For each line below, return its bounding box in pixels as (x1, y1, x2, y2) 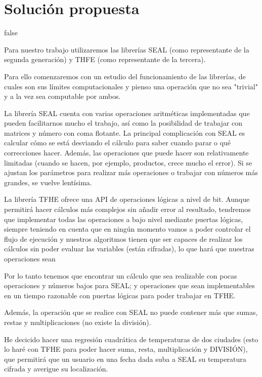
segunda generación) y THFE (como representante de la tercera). (4, 54, 206, 65)
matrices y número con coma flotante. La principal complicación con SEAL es (4, 127, 245, 138)
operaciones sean (4, 253, 56, 263)
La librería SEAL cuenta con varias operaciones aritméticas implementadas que (4, 107, 250, 118)
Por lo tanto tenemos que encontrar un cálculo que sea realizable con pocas (4, 270, 237, 281)
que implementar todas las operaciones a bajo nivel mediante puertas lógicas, (4, 213, 243, 224)
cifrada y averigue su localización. (4, 363, 108, 374)
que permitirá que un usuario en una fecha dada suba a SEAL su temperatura (4, 353, 246, 364)
